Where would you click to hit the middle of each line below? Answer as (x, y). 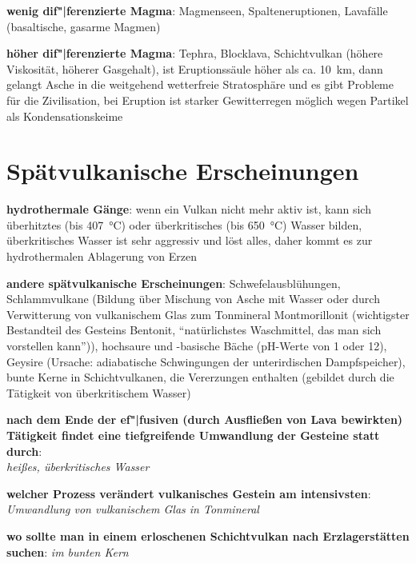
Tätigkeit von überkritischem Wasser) (99, 392)
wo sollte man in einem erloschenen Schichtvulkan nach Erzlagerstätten (208, 535)
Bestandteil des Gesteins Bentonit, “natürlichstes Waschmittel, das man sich (194, 330)
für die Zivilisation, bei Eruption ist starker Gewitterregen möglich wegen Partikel (208, 100)
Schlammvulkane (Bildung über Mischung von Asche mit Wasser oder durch (193, 299)
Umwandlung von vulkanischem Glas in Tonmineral (133, 509)
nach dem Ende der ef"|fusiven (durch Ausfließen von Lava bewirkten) (205, 419)
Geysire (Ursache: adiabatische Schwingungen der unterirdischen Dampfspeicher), (206, 361)
